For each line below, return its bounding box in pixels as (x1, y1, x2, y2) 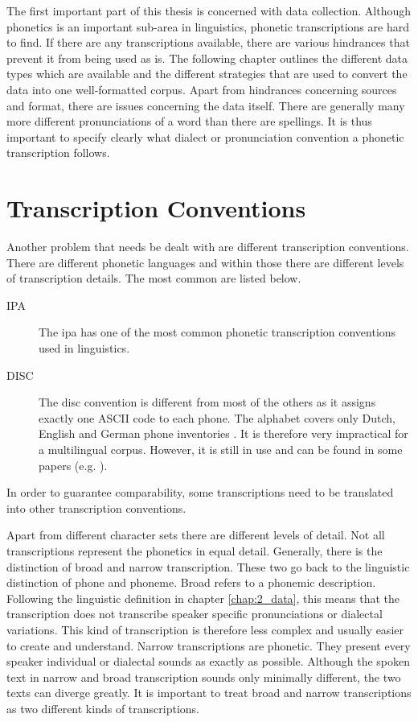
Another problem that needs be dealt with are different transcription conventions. (6, 238, 409, 255)
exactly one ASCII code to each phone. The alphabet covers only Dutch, (39, 409, 396, 426)
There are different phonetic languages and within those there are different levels (6, 254, 404, 270)
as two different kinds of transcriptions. (6, 699, 199, 716)
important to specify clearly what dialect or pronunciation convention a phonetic (6, 128, 404, 145)
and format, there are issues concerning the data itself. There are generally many (6, 97, 405, 113)
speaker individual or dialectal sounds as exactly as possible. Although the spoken (6, 653, 410, 670)
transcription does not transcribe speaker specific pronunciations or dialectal (6, 605, 383, 622)
